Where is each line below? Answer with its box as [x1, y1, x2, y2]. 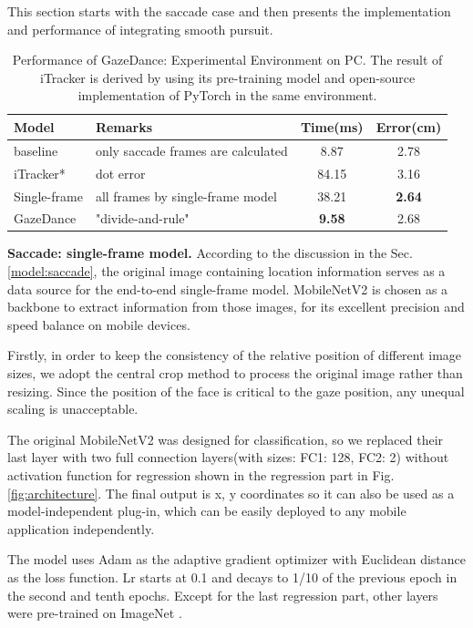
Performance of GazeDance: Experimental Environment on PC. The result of [12, 50, 443, 69]
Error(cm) [375, 117, 442, 136]
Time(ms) [300, 117, 364, 136]
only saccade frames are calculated [95, 140, 288, 160]
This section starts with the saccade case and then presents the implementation [7, 2, 451, 20]
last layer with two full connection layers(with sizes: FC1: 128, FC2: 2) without [7, 448, 449, 467]
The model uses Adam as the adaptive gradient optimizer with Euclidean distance [7, 550, 467, 569]
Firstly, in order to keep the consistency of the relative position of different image [7, 345, 462, 365]
